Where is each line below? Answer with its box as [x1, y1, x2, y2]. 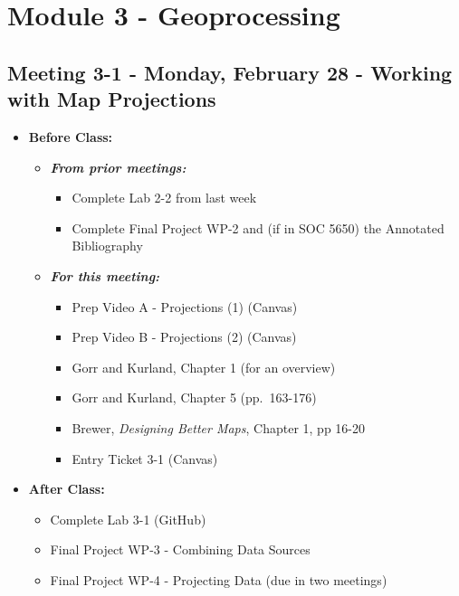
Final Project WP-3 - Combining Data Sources [50, 540, 311, 559]
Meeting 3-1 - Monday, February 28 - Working [7, 58, 453, 86]
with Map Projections [7, 85, 216, 113]
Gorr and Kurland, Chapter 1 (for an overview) [72, 357, 336, 376]
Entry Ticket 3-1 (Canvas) [72, 449, 218, 468]
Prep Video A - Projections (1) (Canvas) [72, 297, 298, 316]
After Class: [28, 479, 105, 498]
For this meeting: [50, 266, 160, 285]
